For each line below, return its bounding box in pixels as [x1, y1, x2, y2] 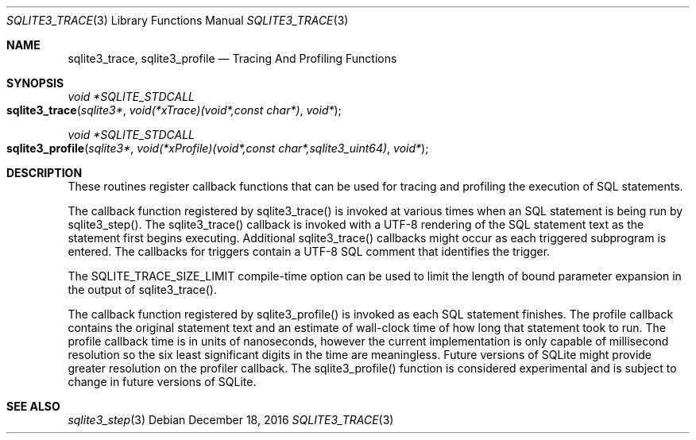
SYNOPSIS [6, 76, 64, 90]
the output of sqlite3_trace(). [68, 283, 217, 296]
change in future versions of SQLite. [68, 375, 257, 388]
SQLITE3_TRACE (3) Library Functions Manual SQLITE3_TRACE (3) [6, 14, 349, 27]
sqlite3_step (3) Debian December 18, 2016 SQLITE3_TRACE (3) [68, 413, 394, 426]
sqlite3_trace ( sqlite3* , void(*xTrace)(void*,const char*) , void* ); [6, 103, 342, 117]
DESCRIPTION [6, 166, 83, 179]
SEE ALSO [6, 399, 60, 413]
